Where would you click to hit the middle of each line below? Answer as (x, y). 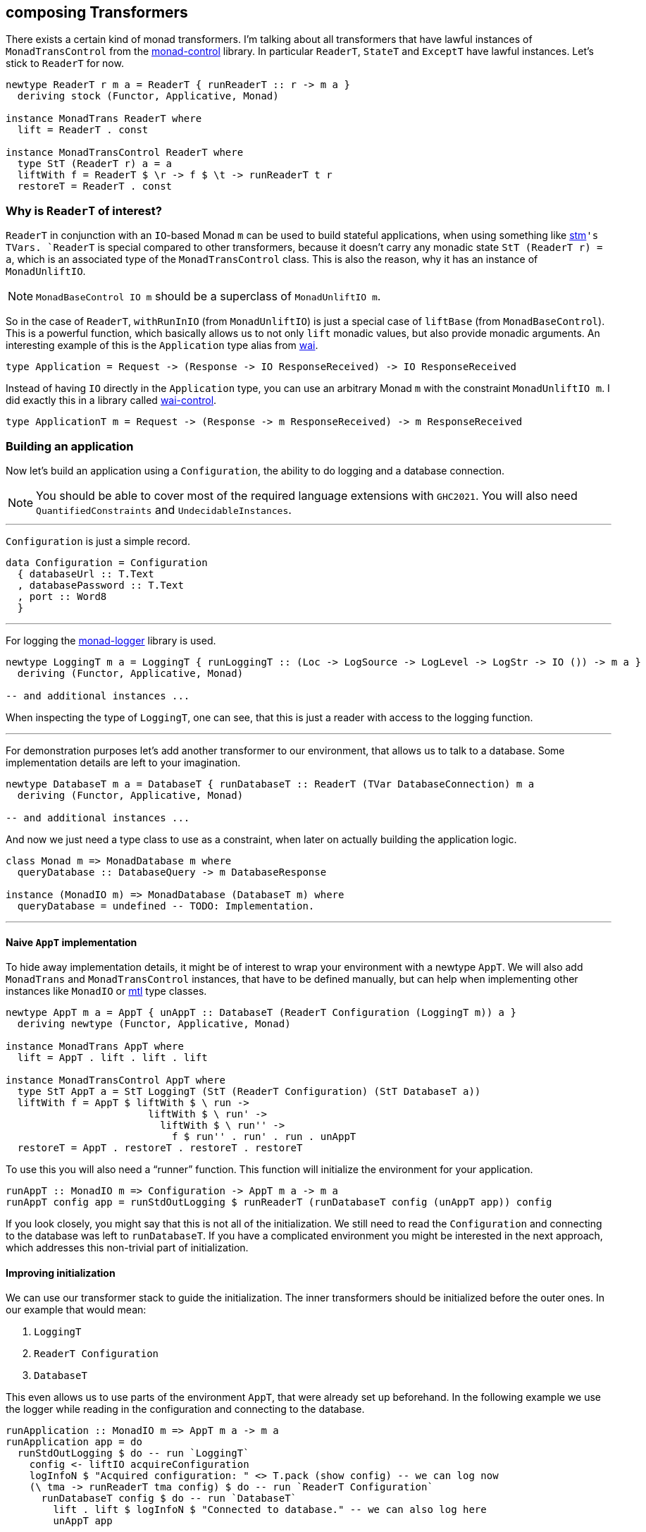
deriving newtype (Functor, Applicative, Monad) (154, 1024)
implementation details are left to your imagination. (123, 762)
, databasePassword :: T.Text (100, 585)
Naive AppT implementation (72, 942)
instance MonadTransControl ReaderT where (125, 153)
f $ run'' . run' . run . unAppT (264, 1137)
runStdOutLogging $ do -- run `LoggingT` (133, 1453)
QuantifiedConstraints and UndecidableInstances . (164, 509)
